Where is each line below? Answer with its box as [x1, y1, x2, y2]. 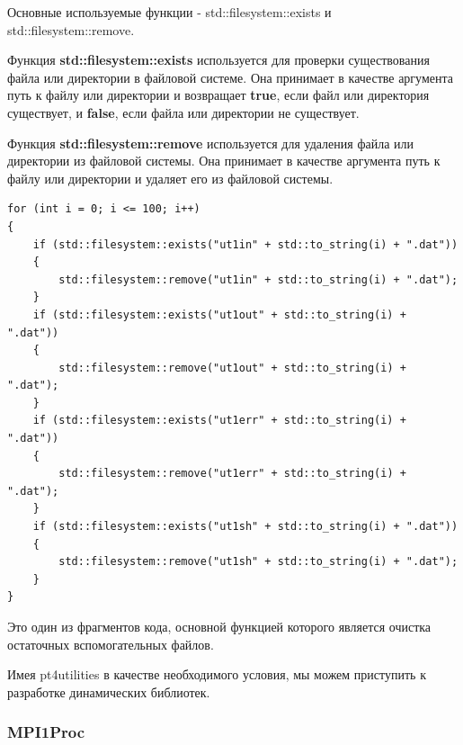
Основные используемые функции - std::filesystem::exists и [7, 3, 332, 21]
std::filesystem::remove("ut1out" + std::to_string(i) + [58, 361, 406, 374]
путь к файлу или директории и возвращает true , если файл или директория [7, 85, 430, 104]
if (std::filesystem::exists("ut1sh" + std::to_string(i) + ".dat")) [32, 520, 459, 534]
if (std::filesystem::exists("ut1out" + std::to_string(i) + [32, 308, 406, 321]
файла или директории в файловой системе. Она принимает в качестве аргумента [7, 67, 453, 86]
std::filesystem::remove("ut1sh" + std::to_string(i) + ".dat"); [58, 555, 459, 569]
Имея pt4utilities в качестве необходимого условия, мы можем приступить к [7, 665, 426, 684]
